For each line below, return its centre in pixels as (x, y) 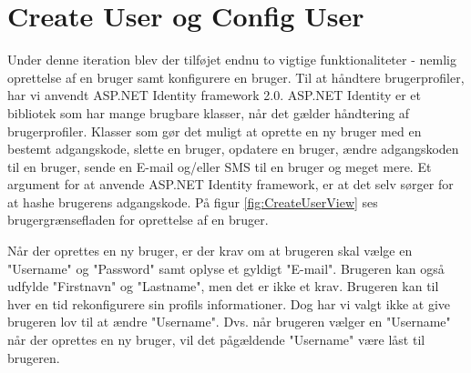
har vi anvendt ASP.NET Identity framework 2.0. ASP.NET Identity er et (215, 95)
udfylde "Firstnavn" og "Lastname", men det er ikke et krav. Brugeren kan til (223, 286)
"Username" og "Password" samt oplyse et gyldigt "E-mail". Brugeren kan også (226, 268)
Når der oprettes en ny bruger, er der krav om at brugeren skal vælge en (210, 251)
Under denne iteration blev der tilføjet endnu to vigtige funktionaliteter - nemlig (232, 60)
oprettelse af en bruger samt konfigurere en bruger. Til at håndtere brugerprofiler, (236, 77)
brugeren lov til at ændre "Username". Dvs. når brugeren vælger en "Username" (229, 322)
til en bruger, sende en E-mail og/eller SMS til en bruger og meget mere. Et (220, 166)
